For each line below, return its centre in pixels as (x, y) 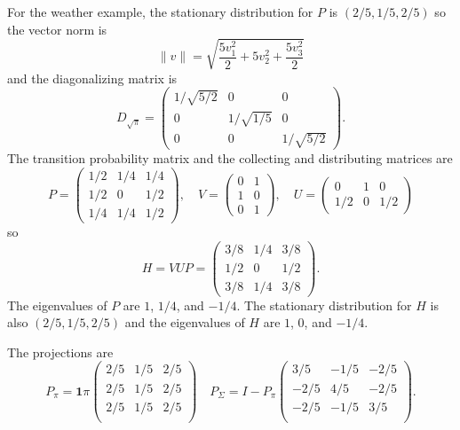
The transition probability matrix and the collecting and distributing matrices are (230, 158)
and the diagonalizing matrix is (92, 78)
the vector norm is (57, 29)
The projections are (60, 352)
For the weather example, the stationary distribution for (160, 12)
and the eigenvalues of (185, 322)
